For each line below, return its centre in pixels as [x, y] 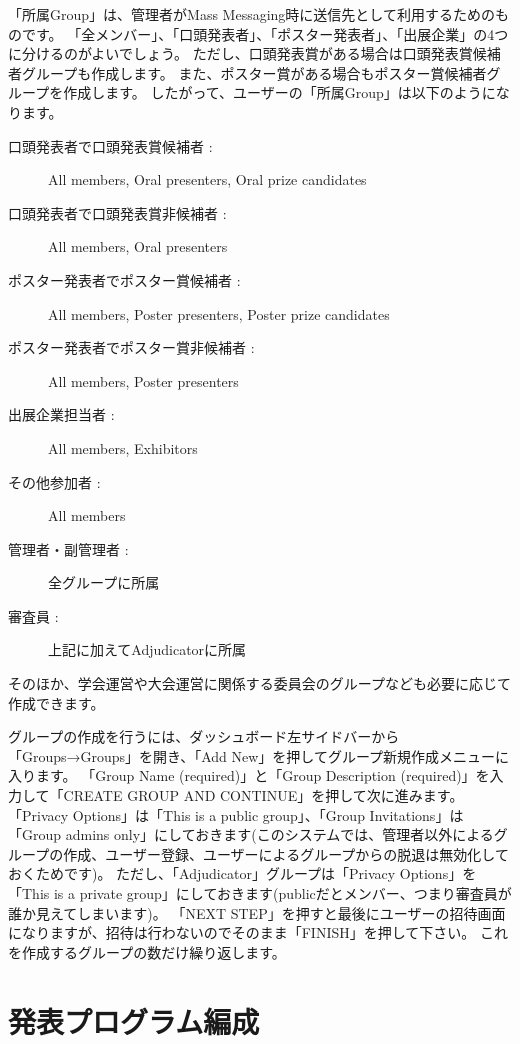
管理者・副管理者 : [68, 548]
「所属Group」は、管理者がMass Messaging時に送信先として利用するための [251, 14]
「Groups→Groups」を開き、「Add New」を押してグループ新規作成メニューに [259, 755]
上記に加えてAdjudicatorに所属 [147, 649]
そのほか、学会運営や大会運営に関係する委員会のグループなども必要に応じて [259, 683]
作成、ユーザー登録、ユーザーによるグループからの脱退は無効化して [286, 853]
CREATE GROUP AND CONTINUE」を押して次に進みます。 [263, 795]
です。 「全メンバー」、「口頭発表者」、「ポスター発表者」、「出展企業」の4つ [265, 33]
